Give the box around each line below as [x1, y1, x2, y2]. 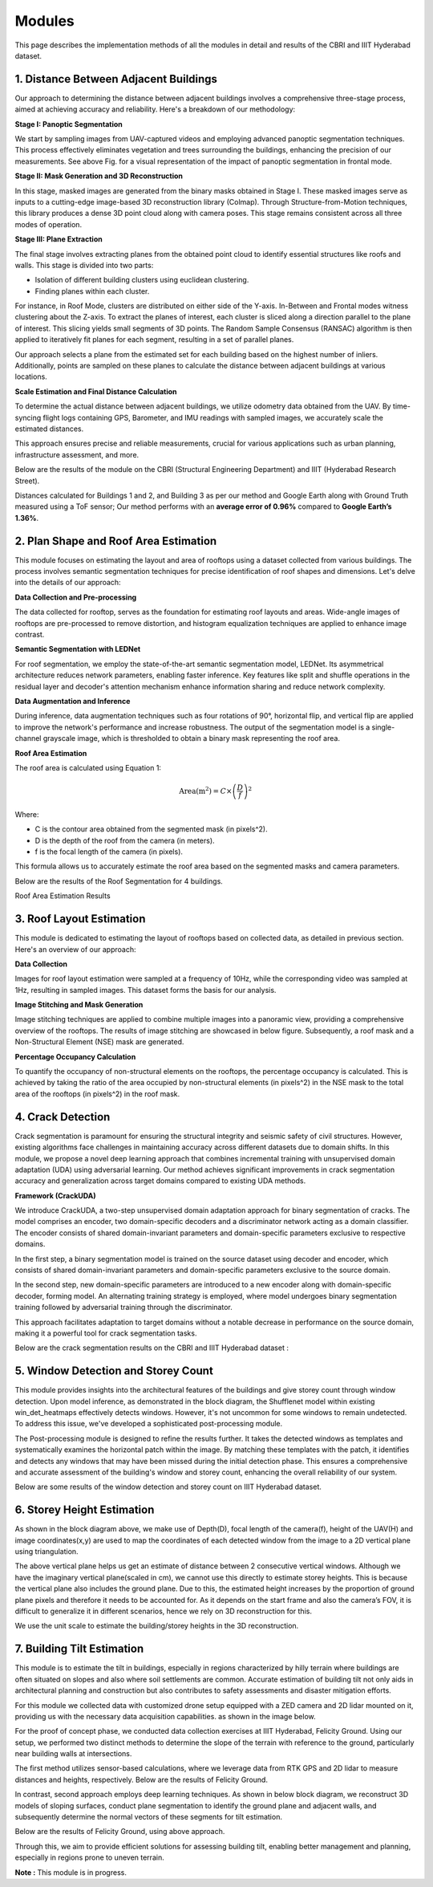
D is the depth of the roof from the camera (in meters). [34, 836, 216, 845]
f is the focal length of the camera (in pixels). [34, 847, 184, 856]
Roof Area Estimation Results [14, 891, 111, 901]
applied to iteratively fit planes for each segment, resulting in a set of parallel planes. [14, 335, 294, 344]
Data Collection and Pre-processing [14, 592, 137, 602]
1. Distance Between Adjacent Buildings [14, 72, 218, 86]
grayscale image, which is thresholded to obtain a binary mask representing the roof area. [42, 734, 341, 743]
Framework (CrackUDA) [14, 1190, 96, 1200]
